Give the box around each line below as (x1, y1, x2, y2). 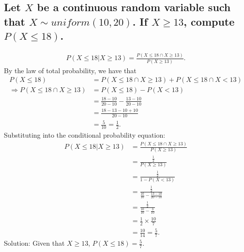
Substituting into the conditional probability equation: (4, 130, 166, 140)
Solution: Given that (4, 238, 65, 248)
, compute (183, 14, 235, 29)
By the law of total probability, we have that (4, 65, 137, 75)
